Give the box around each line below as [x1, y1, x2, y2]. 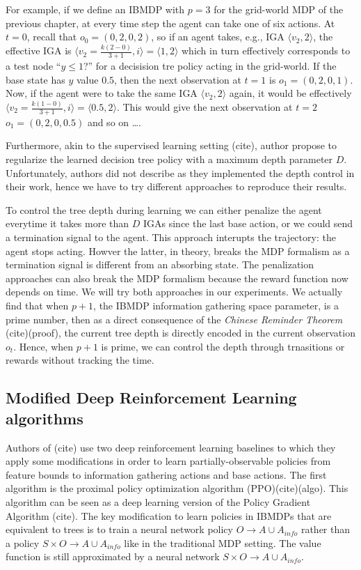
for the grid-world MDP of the [214, 2, 344, 16]
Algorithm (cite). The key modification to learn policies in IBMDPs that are [6, 508, 332, 523]
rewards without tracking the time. [6, 353, 154, 367]
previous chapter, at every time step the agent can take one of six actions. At [6, 15, 335, 30]
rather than [300, 522, 351, 537]
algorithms [6, 407, 83, 429]
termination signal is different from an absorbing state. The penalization [6, 257, 314, 272]
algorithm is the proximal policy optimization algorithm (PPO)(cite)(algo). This [6, 481, 348, 495]
